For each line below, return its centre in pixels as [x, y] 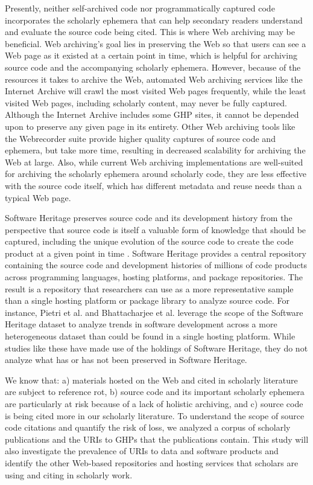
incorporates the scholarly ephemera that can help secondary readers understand [154, 20]
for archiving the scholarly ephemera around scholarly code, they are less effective [156, 174]
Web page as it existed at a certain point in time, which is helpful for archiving [151, 55]
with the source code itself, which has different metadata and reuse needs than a [153, 185]
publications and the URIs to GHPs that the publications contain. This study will [157, 439]
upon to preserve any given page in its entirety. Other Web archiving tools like [150, 126]
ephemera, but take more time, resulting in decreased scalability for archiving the [155, 150]
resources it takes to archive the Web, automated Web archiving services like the [154, 79]
